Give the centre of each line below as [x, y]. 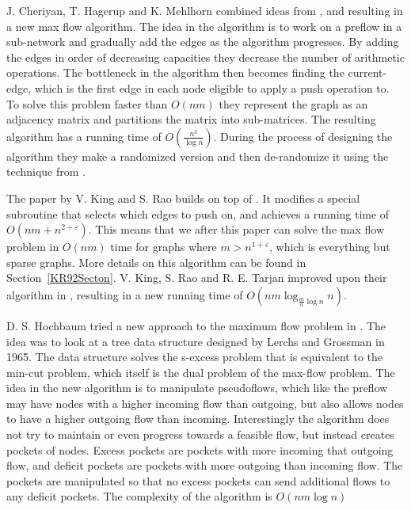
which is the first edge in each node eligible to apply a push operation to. [212, 88]
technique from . [46, 171]
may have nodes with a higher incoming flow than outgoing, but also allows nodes [205, 403]
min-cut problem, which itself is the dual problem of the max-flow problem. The [201, 372]
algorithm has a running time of [84, 136]
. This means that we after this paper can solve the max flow [236, 229]
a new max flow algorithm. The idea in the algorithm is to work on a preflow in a [204, 26]
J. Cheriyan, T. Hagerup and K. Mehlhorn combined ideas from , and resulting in [205, 10]
